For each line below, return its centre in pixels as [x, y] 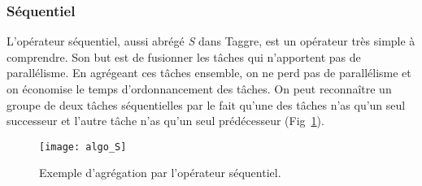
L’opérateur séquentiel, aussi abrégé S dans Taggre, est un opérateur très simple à [211, 41]
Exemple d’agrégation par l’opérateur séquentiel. [160, 173]
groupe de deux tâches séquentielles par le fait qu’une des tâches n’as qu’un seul [206, 104]
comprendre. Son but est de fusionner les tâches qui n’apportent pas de [184, 56]
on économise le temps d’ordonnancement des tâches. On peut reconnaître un [199, 89]
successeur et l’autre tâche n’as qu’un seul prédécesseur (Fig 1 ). [165, 121]
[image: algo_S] [83, 147]
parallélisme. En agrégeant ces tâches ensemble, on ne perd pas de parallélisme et [209, 73]
